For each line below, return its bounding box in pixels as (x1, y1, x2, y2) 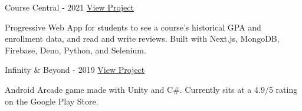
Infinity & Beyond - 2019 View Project (5, 63, 145, 76)
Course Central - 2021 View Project (5, 1, 134, 13)
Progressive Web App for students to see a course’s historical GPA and (5, 21, 261, 33)
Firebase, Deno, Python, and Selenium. (5, 43, 146, 56)
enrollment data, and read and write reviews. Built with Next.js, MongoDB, (5, 32, 280, 45)
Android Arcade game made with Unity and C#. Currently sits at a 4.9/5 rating (5, 83, 298, 95)
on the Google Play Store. (5, 95, 99, 107)
